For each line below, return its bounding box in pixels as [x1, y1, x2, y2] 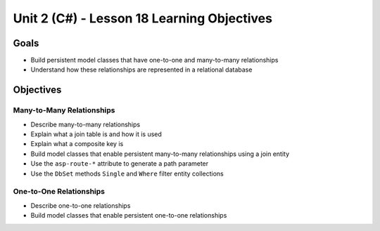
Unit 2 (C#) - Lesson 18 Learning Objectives [13, 11, 272, 26]
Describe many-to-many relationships [30, 120, 141, 128]
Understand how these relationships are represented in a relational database [30, 65, 253, 74]
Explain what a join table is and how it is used [30, 130, 162, 138]
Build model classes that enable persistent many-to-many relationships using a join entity [30, 150, 290, 158]
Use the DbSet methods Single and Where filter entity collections [30, 169, 224, 178]
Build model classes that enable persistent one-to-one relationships [30, 211, 227, 220]
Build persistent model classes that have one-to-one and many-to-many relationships [30, 56, 279, 65]
